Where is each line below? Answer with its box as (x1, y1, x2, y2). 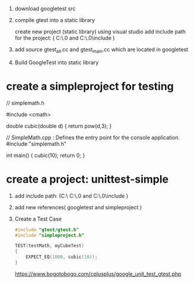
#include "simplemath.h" (6, 140, 67, 147)
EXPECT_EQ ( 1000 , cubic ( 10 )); (26, 254, 98, 260)
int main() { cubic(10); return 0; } (6, 152, 85, 159)
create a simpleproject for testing (6, 80, 174, 93)
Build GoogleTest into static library (14, 59, 99, 66)
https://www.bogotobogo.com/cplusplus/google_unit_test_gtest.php (14, 270, 182, 277)
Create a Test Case (14, 215, 62, 222)
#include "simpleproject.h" (14, 232, 84, 238)
